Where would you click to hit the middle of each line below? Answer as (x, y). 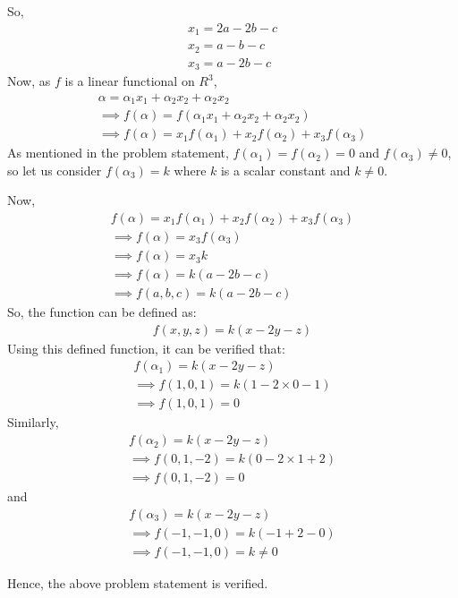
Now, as (29, 81)
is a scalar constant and (285, 170)
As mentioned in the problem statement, (118, 153)
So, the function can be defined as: (102, 312)
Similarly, (33, 422)
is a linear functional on (130, 81)
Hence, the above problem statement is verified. (138, 582)
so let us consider (55, 170)
